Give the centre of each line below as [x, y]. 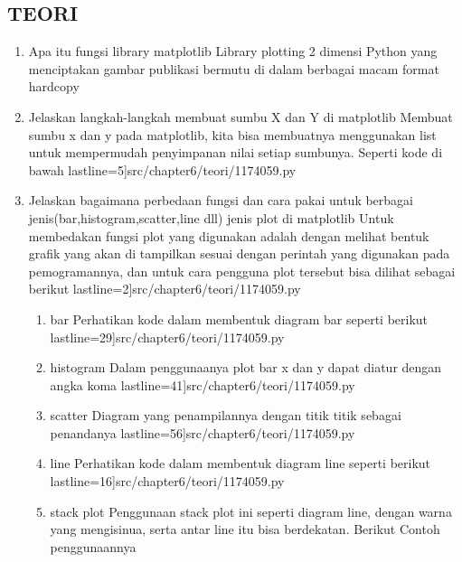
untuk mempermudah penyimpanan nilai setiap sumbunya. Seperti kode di [236, 152]
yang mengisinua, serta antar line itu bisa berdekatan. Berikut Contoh [245, 529]
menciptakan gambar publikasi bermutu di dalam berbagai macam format [234, 68]
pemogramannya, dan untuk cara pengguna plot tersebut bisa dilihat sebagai [242, 271]
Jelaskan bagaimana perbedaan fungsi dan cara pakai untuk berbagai [221, 200]
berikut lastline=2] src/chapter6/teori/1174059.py [165, 289]
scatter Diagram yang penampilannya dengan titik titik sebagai [226, 415]
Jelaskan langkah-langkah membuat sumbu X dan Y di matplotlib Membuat [240, 116]
